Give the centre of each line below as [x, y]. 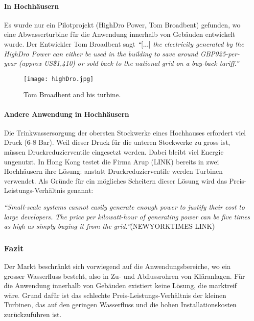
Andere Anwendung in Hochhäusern [67, 114]
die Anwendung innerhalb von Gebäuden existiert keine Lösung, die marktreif [120, 285]
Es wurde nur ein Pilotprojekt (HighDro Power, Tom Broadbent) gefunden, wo [122, 24]
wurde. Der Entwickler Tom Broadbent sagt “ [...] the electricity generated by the [124, 43]
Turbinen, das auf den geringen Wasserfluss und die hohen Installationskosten [120, 305]
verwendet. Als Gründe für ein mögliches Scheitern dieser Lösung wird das [115, 180]
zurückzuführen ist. [33, 314]
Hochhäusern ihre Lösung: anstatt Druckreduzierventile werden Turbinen [113, 171]
